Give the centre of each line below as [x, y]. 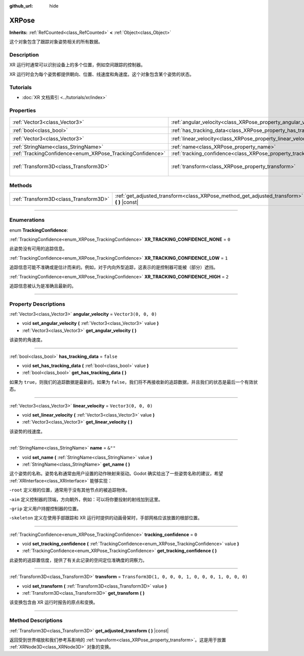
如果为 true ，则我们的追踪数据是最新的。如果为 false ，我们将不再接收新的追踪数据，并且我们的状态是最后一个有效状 [134, 382]
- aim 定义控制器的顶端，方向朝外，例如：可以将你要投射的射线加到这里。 [86, 499]
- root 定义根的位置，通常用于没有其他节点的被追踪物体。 [70, 490]
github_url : [21, 6]
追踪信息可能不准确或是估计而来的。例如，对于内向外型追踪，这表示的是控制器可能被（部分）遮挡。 [113, 267]
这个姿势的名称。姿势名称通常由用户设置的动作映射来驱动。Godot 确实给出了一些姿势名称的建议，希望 [116, 474]
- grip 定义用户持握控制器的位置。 [45, 508]
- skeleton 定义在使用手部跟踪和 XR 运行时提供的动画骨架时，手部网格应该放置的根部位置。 [106, 518]
